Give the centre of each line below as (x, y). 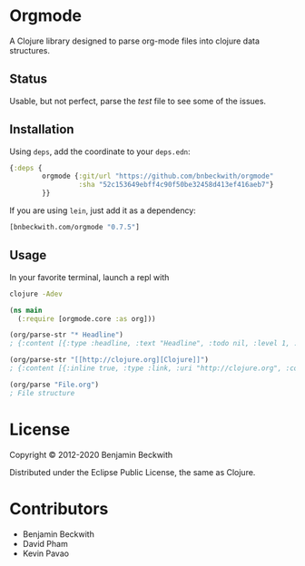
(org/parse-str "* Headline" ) (67, 335)
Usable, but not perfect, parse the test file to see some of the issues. (138, 101)
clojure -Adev (36, 294)
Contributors (59, 508)
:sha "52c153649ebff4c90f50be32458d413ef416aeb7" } (176, 185)
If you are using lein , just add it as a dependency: (103, 210)
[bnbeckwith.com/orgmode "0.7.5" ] (75, 228)
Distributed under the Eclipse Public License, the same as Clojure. (133, 472)
